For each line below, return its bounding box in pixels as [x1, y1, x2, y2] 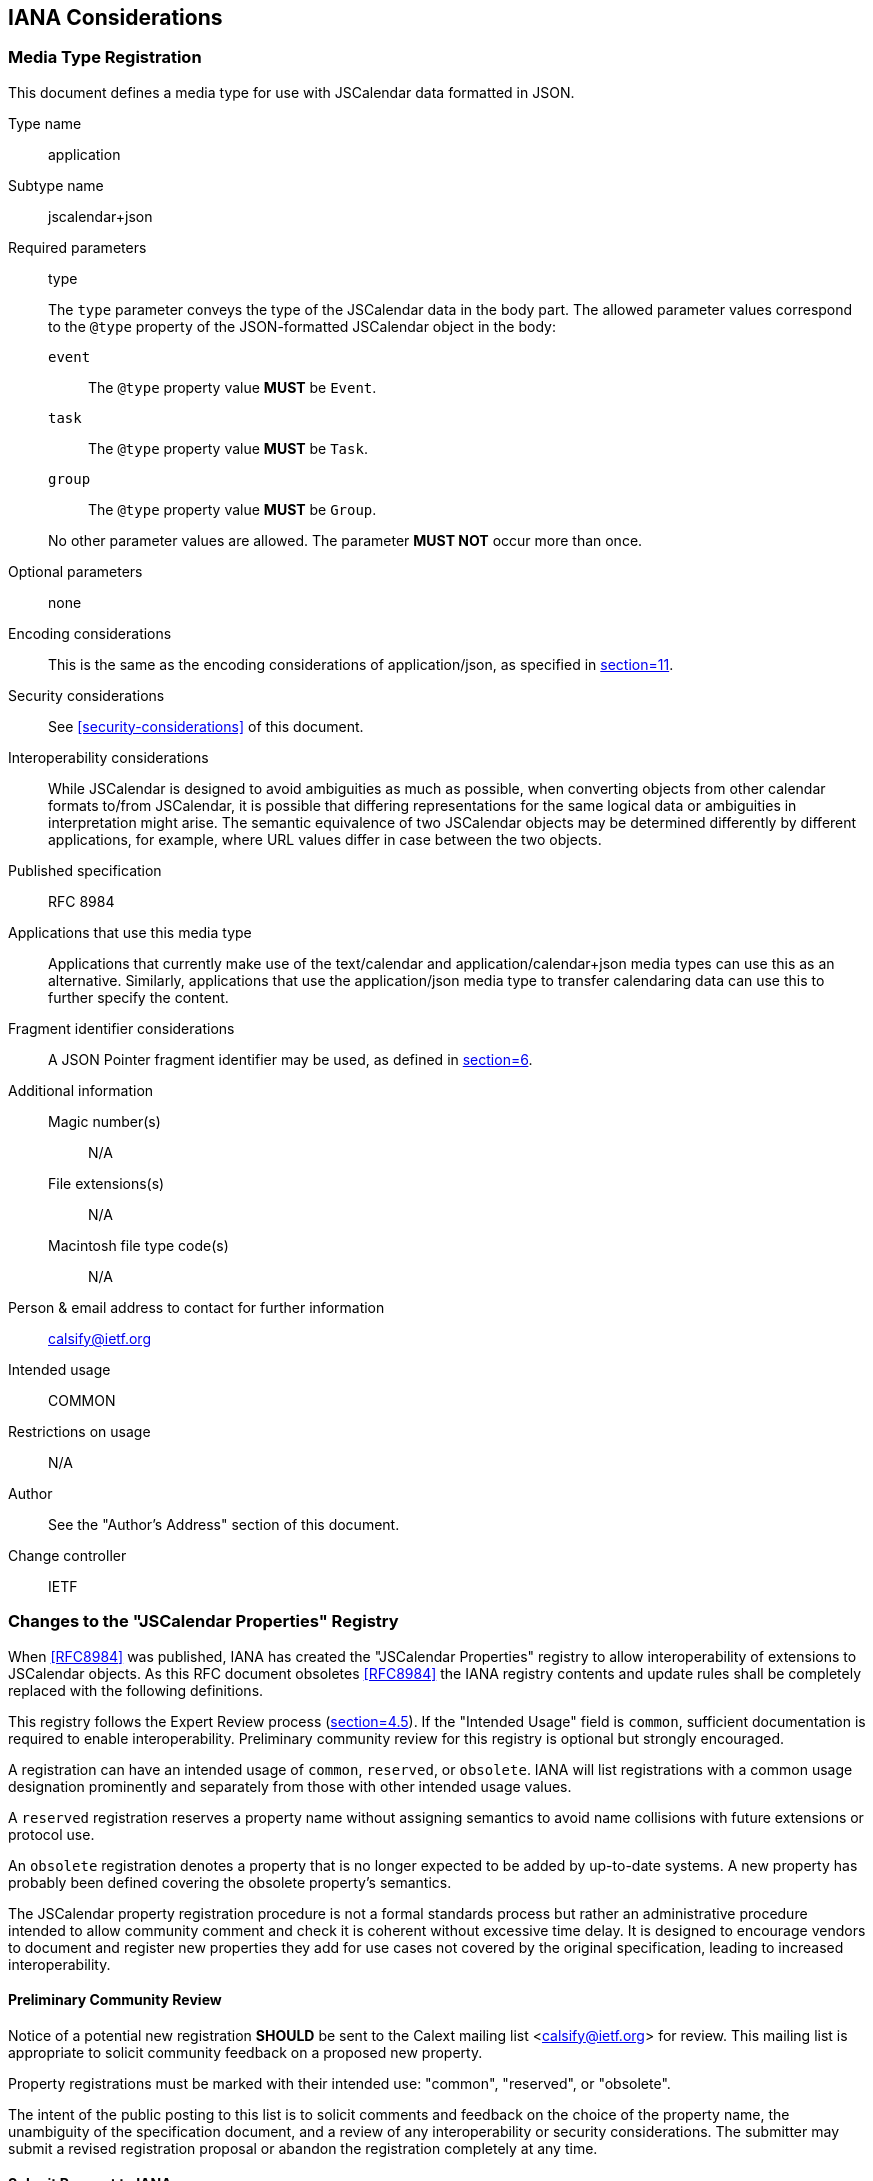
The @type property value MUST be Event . [88, 378, 377, 396]
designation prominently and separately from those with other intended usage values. [8, 1777, 572, 1795]
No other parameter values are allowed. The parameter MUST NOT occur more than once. [48, 531, 643, 549]
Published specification [8, 861, 162, 879]
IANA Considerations [8, 5, 223, 30]
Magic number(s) [48, 1112, 161, 1130]
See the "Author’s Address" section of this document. [48, 1515, 400, 1533]
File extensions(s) [48, 1174, 165, 1192]
